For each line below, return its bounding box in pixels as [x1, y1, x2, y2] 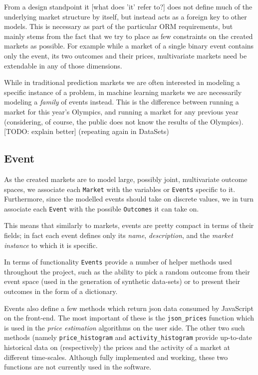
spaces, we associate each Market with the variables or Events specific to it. [4, 183, 236, 194]
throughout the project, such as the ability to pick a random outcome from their [4, 266, 250, 276]
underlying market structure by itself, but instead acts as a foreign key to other [4, 11, 247, 21]
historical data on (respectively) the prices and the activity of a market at [4, 342, 231, 352]
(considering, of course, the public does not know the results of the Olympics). [4, 116, 244, 126]
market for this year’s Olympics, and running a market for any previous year [4, 106, 239, 116]
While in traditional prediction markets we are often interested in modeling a [4, 77, 240, 87]
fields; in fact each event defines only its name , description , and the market [4, 230, 233, 240]
